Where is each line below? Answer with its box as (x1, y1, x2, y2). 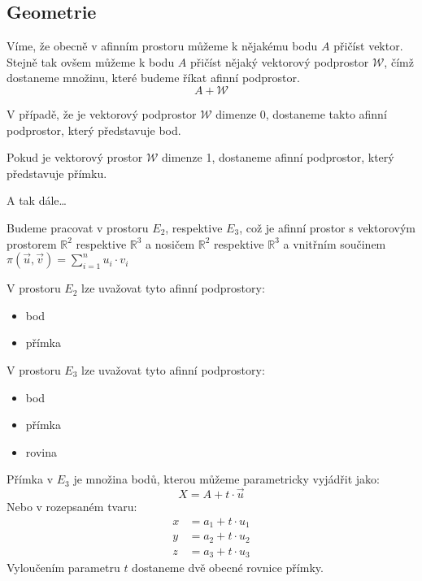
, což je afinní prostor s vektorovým (239, 219, 415, 236)
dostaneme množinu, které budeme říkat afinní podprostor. (7, 69, 300, 86)
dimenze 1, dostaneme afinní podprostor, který (161, 149, 394, 166)
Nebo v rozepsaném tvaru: (7, 498, 137, 515)
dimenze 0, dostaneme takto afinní (215, 105, 387, 122)
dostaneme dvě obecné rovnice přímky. (132, 559, 324, 576)
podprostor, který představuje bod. (7, 121, 181, 138)
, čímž (384, 53, 414, 70)
